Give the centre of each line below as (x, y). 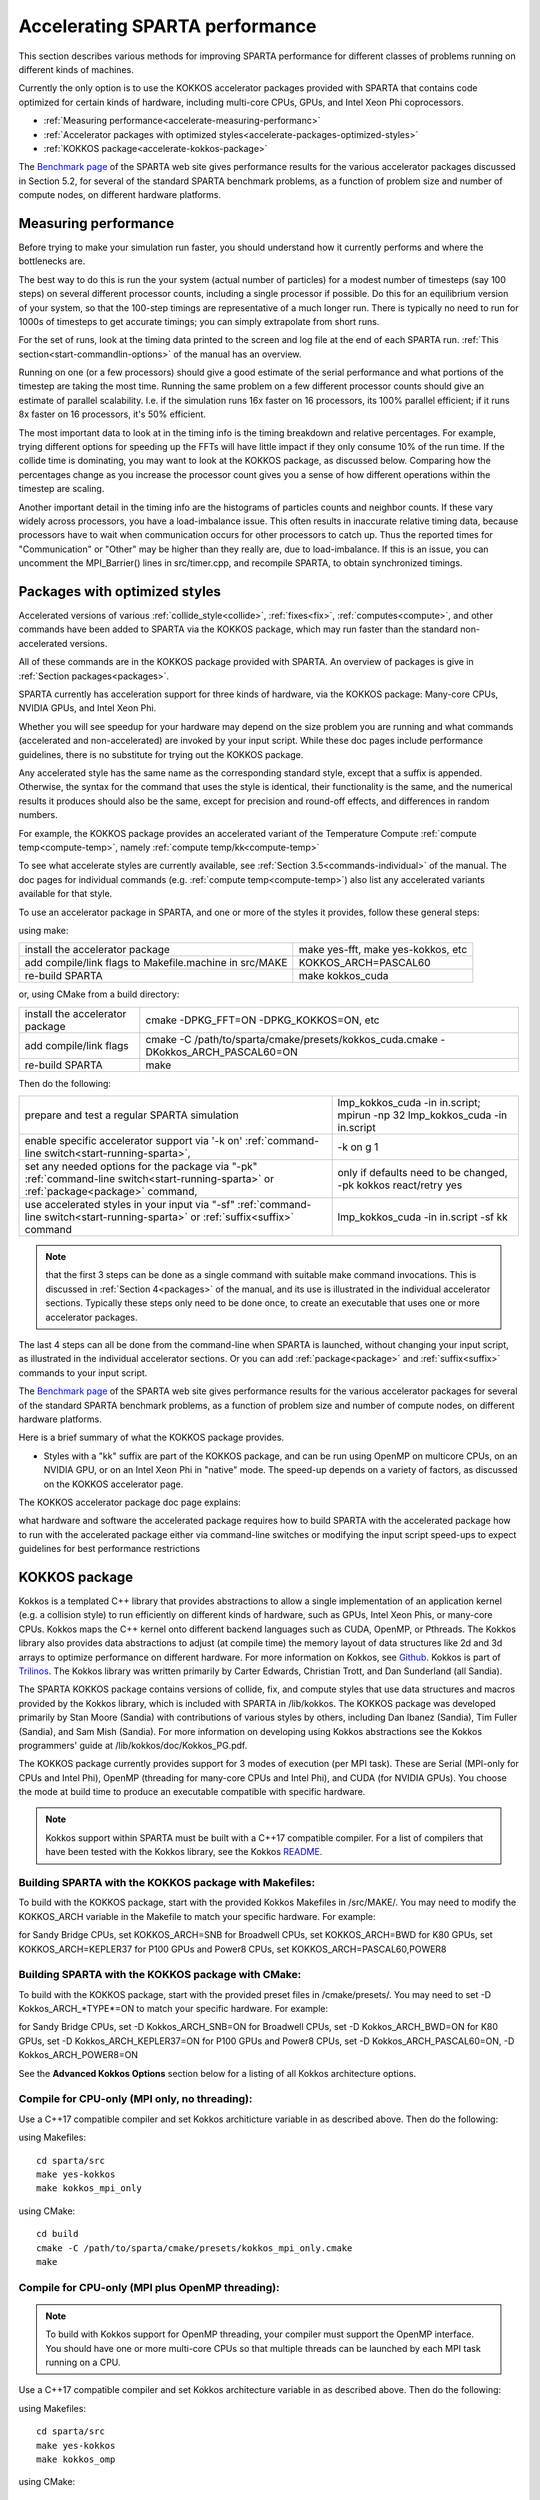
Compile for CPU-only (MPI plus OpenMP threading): (149, 2287)
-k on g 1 (358, 1147)
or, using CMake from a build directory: (99, 994)
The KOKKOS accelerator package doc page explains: (130, 1502)
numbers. (38, 815)
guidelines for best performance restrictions (109, 1549)
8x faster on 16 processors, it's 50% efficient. (112, 414)
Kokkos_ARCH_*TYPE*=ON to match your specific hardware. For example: (173, 2009)
